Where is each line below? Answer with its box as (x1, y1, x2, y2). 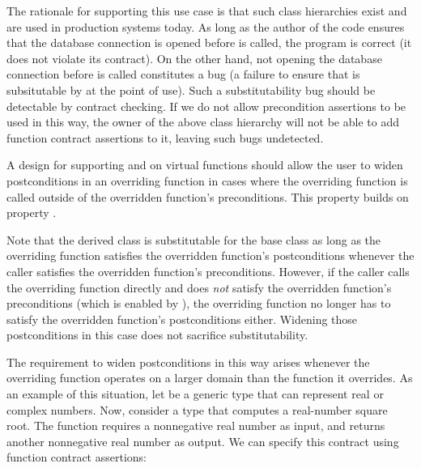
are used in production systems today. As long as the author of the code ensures (6, 18, 405, 35)
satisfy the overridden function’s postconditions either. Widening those (6, 310, 358, 327)
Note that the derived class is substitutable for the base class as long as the (6, 231, 381, 248)
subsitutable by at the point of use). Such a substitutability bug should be (6, 81, 376, 98)
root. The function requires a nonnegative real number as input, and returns (6, 417, 385, 434)
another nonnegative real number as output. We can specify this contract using (6, 432, 399, 449)
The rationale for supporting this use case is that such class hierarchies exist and (6, 2, 407, 19)
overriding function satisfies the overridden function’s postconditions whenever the (6, 247, 415, 264)
